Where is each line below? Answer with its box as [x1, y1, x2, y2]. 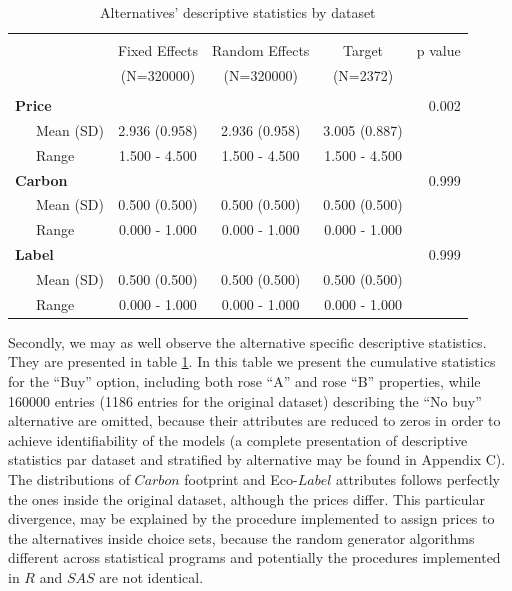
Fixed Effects [117, 40, 199, 61]
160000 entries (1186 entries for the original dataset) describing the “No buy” [8, 390, 482, 411]
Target [342, 40, 384, 61]
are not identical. [99, 567, 204, 587]
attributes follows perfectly [336, 469, 500, 490]
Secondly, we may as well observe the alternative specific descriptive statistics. [8, 331, 487, 352]
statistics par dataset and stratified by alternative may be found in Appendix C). [8, 449, 506, 470]
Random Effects [212, 40, 310, 61]
